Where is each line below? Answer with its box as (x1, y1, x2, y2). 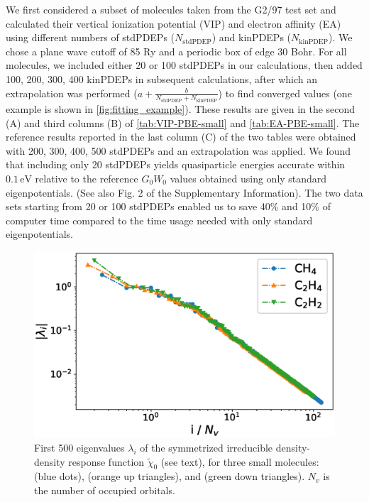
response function (68, 454, 145, 469)
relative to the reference (35, 171, 138, 185)
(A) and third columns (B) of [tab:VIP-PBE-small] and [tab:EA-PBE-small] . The (6, 115, 360, 130)
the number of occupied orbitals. (34, 483, 175, 498)
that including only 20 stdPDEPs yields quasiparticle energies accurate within (6, 157, 346, 172)
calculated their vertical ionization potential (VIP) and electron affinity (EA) (6, 16, 341, 31)
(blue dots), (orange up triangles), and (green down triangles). (34, 469, 305, 484)
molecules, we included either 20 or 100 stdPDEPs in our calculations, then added (6, 58, 363, 72)
